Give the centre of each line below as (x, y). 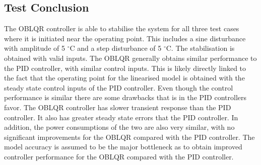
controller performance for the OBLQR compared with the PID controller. (119, 156)
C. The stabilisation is (200, 48)
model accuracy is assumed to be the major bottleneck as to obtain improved (123, 147)
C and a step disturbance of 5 (116, 48)
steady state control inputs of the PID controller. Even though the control (119, 87)
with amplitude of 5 (35, 48)
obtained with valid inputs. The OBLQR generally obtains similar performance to (130, 58)
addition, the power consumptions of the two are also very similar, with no (119, 127)
